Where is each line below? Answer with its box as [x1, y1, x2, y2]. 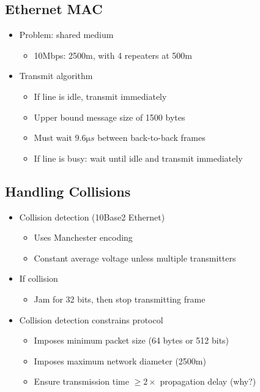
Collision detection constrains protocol [19, 313, 163, 326]
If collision [19, 272, 58, 285]
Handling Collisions [5, 181, 131, 200]
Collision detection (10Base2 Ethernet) [19, 210, 165, 223]
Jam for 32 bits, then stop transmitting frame [34, 292, 206, 305]
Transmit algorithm [19, 69, 93, 82]
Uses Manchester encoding [34, 231, 133, 244]
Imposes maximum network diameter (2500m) [34, 354, 206, 367]
